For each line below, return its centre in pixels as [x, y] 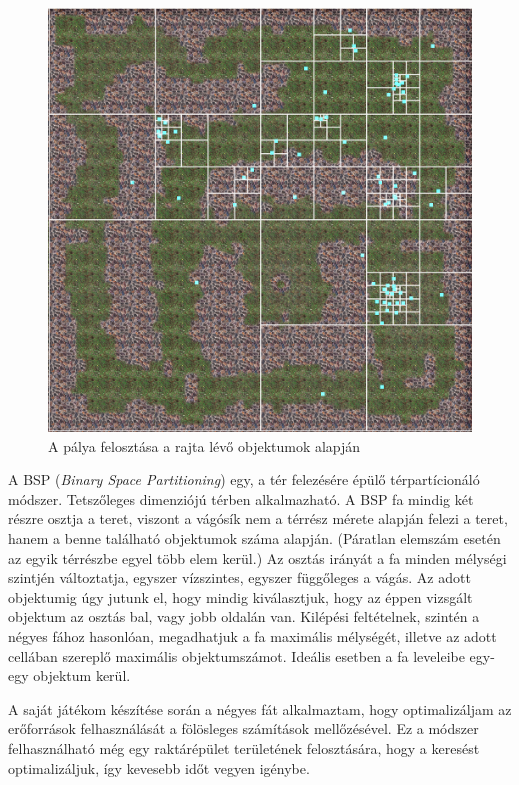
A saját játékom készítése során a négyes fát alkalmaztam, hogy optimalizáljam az [260, 708]
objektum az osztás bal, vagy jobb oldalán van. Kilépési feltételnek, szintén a [244, 616]
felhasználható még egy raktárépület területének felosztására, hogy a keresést [244, 747]
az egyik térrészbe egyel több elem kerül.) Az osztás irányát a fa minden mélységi [257, 557]
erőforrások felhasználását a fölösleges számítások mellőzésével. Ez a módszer [243, 728]
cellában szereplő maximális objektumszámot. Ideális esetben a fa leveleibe [236, 655]
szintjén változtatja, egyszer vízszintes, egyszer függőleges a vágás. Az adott [239, 577]
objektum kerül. [82, 675]
